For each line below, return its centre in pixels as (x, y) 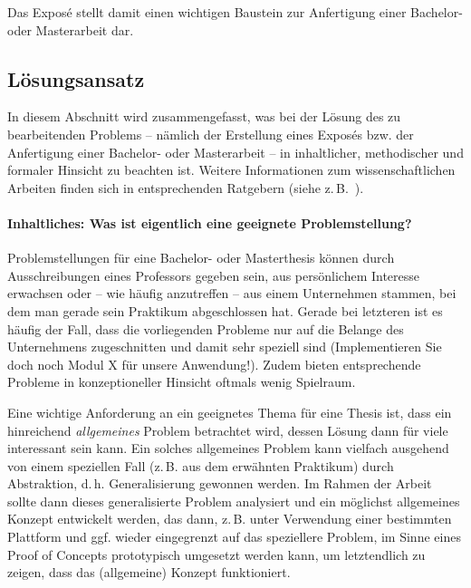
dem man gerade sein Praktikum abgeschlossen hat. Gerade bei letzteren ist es (225, 310)
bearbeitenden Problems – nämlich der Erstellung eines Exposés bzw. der (211, 134)
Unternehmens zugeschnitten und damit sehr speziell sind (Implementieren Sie (225, 347)
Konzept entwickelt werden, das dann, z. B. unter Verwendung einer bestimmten (230, 519)
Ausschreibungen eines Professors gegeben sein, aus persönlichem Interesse (214, 275)
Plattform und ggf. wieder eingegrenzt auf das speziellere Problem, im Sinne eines (234, 537)
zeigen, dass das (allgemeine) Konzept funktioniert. (149, 572)
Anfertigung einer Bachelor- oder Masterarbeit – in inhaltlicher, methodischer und (235, 152)
